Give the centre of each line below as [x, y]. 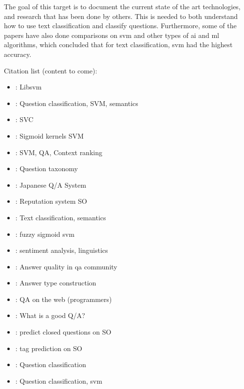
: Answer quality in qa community [66, 266]
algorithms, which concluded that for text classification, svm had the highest [118, 44]
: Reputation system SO [51, 201]
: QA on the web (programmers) [64, 299]
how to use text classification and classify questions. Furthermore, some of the [120, 26]
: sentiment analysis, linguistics [62, 250]
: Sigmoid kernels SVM [49, 135]
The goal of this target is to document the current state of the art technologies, [122, 6]
